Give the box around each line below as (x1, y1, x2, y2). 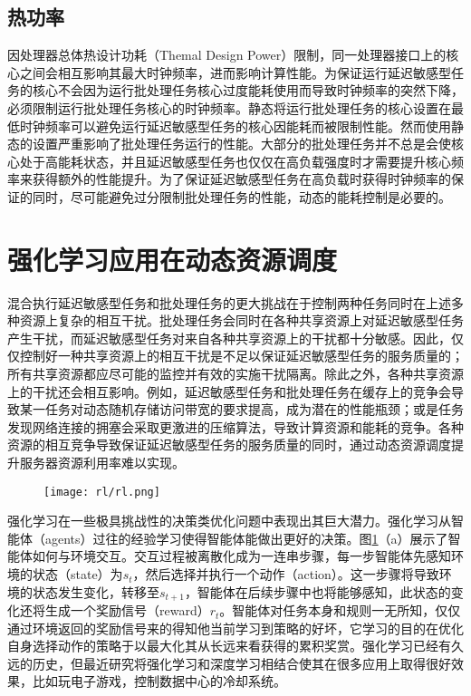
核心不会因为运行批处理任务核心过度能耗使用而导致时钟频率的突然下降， (32, 81, 464, 100)
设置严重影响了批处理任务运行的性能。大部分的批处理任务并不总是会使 (32, 134, 451, 153)
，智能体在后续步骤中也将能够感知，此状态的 (184, 582, 451, 601)
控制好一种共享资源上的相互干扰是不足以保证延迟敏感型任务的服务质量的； (19, 346, 464, 365)
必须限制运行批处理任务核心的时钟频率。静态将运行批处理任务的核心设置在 (7, 98, 451, 117)
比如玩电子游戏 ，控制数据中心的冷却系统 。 (32, 672, 286, 691)
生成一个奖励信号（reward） (44, 601, 210, 620)
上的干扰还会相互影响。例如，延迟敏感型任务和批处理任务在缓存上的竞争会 (7, 382, 451, 401)
